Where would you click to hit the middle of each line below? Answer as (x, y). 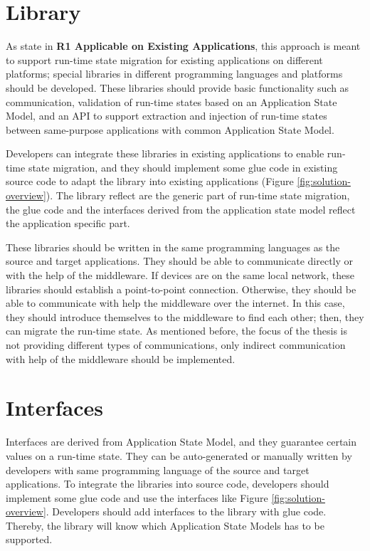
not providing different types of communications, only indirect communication (176, 345)
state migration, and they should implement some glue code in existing (183, 167)
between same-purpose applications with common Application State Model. (170, 129)
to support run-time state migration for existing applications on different (164, 59)
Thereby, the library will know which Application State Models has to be (165, 525)
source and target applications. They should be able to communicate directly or (180, 261)
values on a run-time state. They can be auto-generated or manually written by (179, 455)
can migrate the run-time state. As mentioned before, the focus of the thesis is (177, 331)
